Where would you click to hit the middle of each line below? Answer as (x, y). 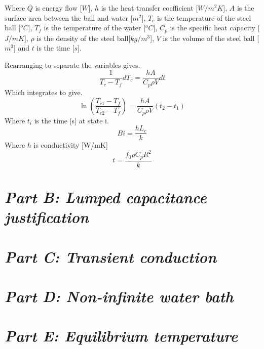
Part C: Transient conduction (111, 256)
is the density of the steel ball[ (84, 38)
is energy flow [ (59, 8)
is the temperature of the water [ (95, 28)
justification (47, 217)
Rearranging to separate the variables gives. (72, 64)
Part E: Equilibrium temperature (121, 336)
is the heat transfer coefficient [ (149, 8)
